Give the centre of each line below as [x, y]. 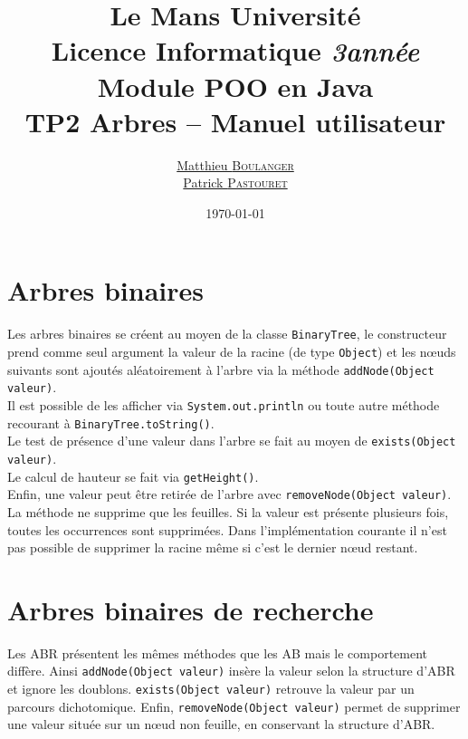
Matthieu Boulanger [235, 164]
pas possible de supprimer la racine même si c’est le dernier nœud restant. [213, 547]
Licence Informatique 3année [235, 51]
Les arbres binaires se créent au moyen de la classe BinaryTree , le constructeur [227, 334]
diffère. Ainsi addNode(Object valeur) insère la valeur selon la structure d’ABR [231, 671]
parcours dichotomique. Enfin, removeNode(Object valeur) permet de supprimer [234, 706]
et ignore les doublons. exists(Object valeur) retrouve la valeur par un [211, 689]
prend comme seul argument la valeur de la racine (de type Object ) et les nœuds [232, 352]
